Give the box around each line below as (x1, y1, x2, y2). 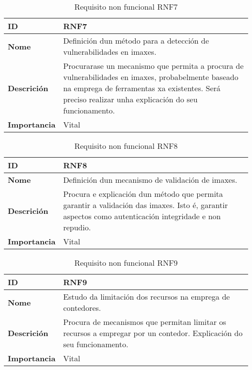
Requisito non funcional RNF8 (74, 140, 178, 151)
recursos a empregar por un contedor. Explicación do (63, 327, 243, 338)
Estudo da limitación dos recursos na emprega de (63, 291, 230, 302)
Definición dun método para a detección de (63, 35, 209, 46)
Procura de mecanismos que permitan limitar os (63, 316, 226, 327)
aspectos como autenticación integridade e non (63, 210, 221, 222)
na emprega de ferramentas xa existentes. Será (63, 82, 220, 94)
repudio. (63, 222, 91, 233)
